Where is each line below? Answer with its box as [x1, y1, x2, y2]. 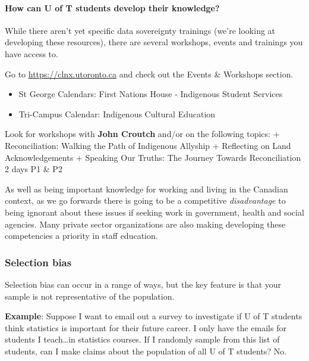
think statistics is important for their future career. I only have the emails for [5, 321, 286, 334]
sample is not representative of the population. [5, 290, 175, 302]
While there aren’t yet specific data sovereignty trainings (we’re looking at [5, 24, 276, 36]
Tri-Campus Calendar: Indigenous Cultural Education [18, 107, 216, 120]
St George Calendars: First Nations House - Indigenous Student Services [18, 88, 283, 100]
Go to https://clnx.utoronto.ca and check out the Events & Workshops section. [5, 67, 294, 80]
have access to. [5, 47, 58, 60]
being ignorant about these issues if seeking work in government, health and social [5, 206, 304, 218]
